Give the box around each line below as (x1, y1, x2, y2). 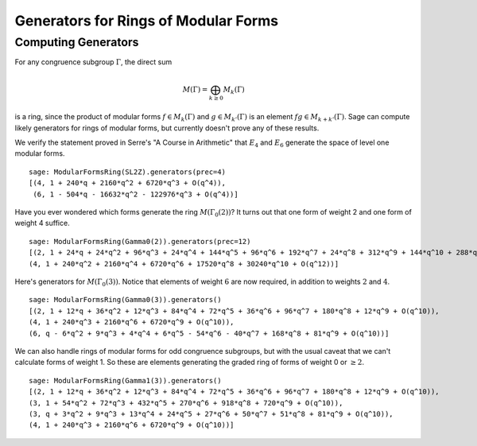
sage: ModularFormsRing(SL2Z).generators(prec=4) (29, 167, 227, 176)
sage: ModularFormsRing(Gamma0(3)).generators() (29, 295, 222, 304)
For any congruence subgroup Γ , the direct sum (14, 57, 173, 67)
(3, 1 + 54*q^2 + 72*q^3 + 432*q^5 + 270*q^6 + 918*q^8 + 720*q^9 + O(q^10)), (29, 398, 343, 407)
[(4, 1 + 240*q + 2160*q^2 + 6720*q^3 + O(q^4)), (29, 179, 227, 188)
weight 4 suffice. (14, 219, 71, 228)
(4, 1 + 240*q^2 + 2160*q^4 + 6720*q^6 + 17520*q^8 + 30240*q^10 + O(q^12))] (29, 259, 339, 268)
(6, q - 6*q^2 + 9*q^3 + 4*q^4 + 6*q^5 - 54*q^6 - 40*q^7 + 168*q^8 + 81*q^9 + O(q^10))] (29, 328, 390, 338)
